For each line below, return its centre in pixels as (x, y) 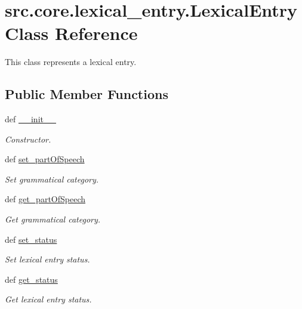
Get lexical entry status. (48, 299)
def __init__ (30, 119)
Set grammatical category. (52, 179)
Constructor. (28, 139)
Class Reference (71, 33)
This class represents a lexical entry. (71, 62)
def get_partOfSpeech (45, 199)
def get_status (31, 279)
